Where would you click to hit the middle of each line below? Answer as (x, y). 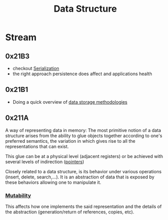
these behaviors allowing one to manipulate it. (53, 182)
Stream (21, 37)
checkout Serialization (36, 68)
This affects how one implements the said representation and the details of (83, 206)
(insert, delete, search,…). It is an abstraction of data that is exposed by (80, 177)
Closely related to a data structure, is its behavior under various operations (83, 171)
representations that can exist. (37, 146)
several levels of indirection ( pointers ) (45, 162)
